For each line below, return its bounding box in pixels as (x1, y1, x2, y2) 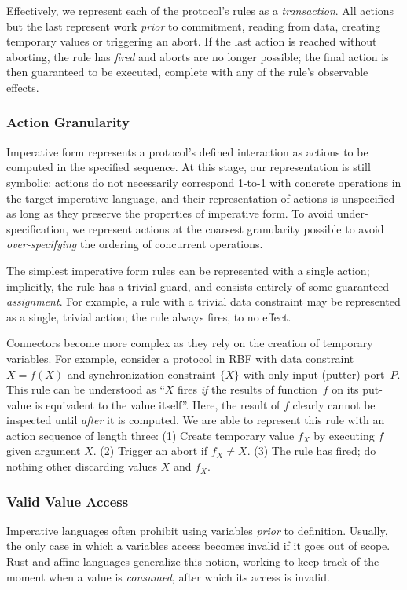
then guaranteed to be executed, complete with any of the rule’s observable (6, 64, 368, 80)
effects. (6, 79, 39, 95)
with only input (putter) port (243, 365, 385, 382)
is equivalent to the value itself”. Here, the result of (35, 396, 280, 412)
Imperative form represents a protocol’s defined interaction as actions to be (6, 143, 368, 159)
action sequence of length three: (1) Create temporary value (6, 427, 295, 443)
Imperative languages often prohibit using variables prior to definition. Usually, (6, 522, 388, 538)
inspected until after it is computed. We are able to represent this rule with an (6, 412, 385, 428)
